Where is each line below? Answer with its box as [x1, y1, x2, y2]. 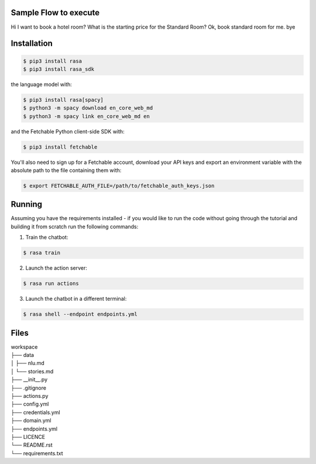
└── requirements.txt [11, 449, 63, 456]
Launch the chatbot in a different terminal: [25, 295, 127, 303]
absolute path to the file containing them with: [11, 167, 122, 174]
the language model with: [11, 81, 73, 88]
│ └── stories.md [11, 367, 54, 374]
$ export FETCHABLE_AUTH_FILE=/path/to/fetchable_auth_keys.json [23, 182, 215, 189]
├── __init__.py [11, 376, 48, 383]
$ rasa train [23, 249, 61, 256]
